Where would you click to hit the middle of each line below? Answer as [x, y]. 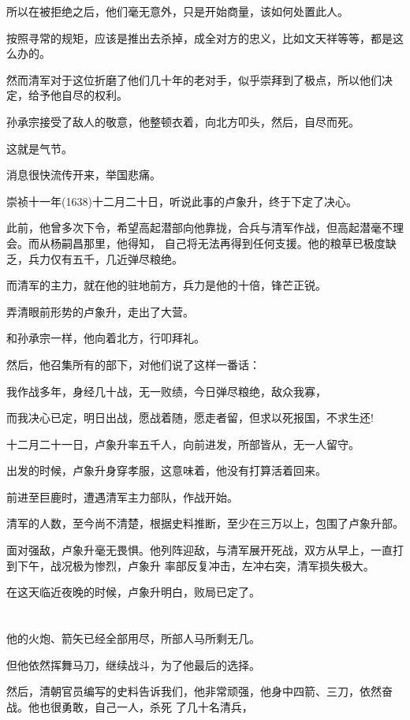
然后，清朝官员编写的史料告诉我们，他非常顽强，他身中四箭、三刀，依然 [194, 691]
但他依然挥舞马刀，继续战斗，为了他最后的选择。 [133, 664]
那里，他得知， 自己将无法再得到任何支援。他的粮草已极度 [234, 242]
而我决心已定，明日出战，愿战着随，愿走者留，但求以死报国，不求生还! [190, 418]
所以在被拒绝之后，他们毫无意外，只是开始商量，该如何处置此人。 [177, 11]
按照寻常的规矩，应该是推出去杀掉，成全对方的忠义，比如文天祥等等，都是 [199, 37]
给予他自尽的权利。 [78, 95]
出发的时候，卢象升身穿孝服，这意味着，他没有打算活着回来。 [166, 470]
